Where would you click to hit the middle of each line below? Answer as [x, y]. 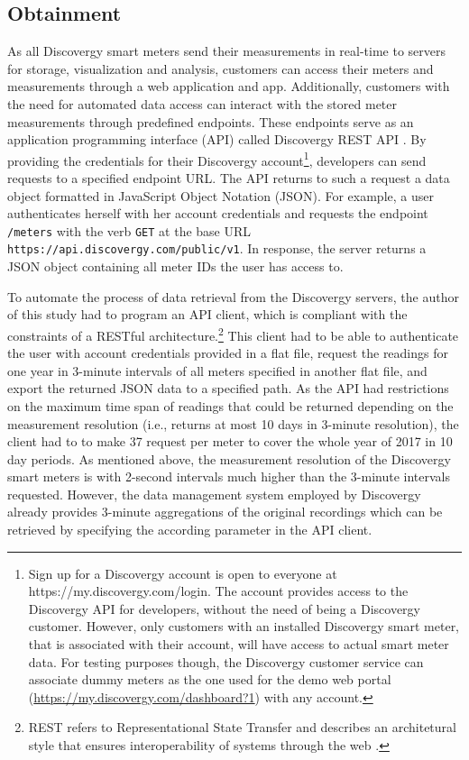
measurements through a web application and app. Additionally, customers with [229, 86]
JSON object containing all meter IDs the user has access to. [175, 266]
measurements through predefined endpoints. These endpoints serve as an [211, 121]
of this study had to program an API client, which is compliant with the [207, 314]
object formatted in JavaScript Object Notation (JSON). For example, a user [221, 195]
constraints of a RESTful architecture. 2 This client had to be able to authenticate [233, 334]
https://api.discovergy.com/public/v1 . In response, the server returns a [217, 248]
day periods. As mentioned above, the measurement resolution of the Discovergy [229, 458]
